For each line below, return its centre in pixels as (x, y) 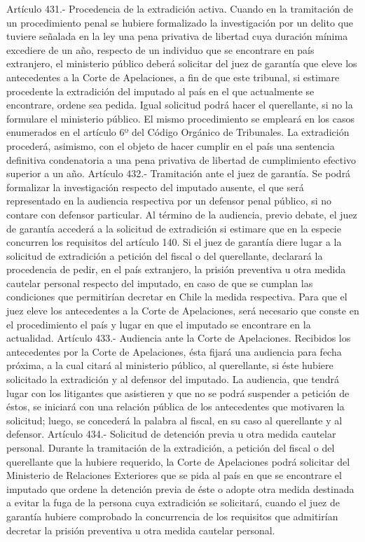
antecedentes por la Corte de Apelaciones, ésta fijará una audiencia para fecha (174, 351)
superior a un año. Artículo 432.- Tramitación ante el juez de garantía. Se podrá (179, 173)
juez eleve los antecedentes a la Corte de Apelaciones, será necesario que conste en (183, 311)
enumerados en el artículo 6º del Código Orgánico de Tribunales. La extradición (178, 132)
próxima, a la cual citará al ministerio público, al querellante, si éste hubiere (170, 365)
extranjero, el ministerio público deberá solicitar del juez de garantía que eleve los (182, 63)
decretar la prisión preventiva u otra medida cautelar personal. (141, 530)
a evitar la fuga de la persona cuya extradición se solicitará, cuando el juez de (173, 502)
